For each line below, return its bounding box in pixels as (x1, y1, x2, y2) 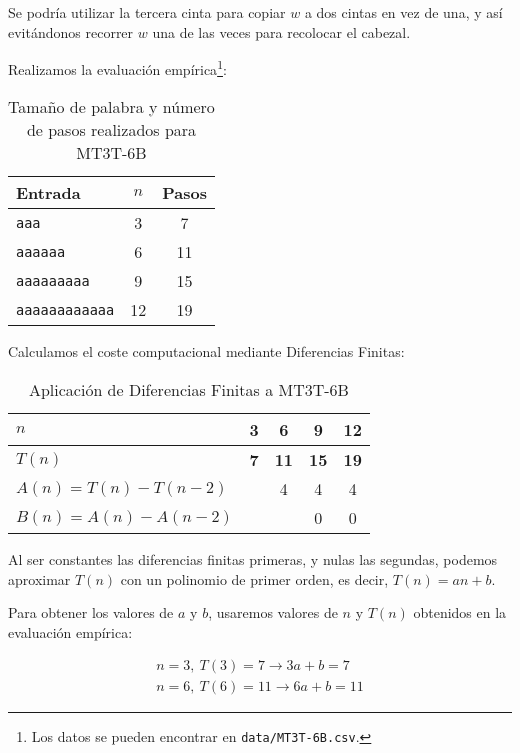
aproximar (8, 568, 71, 589)
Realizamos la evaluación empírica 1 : (8, 56, 227, 79)
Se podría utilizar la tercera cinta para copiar (8, 2, 286, 22)
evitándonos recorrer (8, 21, 134, 42)
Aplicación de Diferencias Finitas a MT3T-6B (28, 378, 349, 402)
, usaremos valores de (208, 602, 338, 623)
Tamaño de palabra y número (8, 95, 215, 119)
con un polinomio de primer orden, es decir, (120, 568, 389, 589)
